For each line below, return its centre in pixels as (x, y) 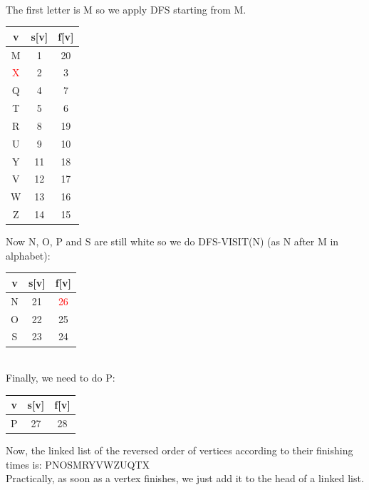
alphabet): (28, 255)
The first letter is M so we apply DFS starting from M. (126, 9)
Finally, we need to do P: (61, 378)
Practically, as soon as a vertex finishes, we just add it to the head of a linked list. (185, 478)
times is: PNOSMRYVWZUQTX (78, 464)
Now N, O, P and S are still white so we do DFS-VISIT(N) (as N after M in (172, 241)
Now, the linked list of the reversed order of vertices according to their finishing (180, 450)
